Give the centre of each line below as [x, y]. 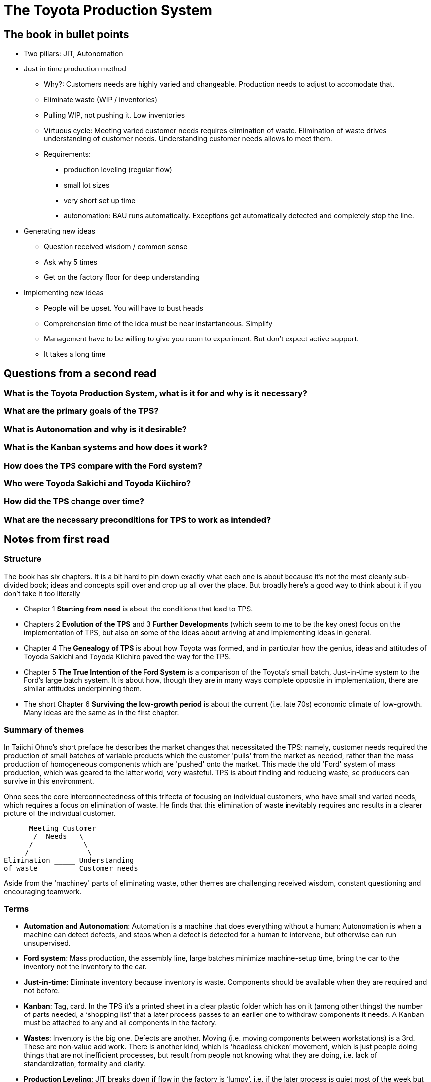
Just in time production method [75, 69]
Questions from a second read [80, 373]
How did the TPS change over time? [74, 502]
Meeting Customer [63, 828]
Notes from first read [57, 540]
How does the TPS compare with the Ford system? [103, 465]
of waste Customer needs [71, 868]
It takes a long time [75, 354]
